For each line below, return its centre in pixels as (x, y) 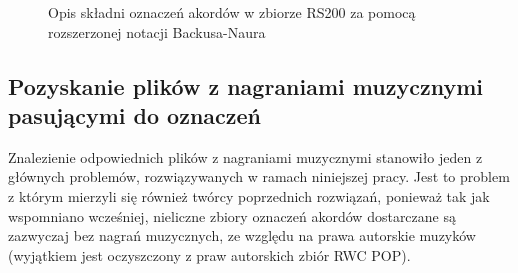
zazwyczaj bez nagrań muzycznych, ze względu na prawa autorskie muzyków (242, 235)
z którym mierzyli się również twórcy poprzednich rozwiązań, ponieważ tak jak (249, 195)
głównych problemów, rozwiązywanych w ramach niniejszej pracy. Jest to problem (259, 176)
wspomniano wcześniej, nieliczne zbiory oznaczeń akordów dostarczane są (232, 215)
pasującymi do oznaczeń (135, 114)
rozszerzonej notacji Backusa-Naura (157, 31)
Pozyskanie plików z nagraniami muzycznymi (245, 85)
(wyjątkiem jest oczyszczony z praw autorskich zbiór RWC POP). (209, 254)
